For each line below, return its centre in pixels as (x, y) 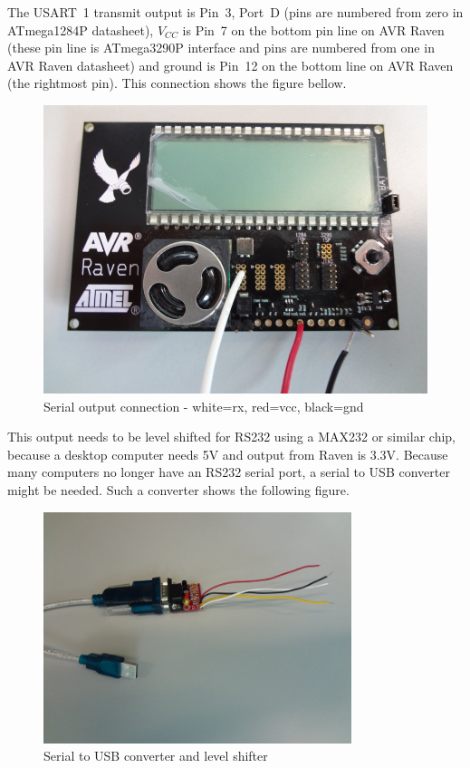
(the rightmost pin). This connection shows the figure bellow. (177, 83)
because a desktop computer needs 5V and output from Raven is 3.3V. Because (228, 454)
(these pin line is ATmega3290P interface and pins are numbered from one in (221, 48)
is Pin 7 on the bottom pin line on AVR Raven (313, 29)
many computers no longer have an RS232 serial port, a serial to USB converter (229, 472)
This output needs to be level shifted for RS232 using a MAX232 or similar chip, (231, 437)
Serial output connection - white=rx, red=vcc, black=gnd (204, 406)
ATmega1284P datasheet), (81, 29)
